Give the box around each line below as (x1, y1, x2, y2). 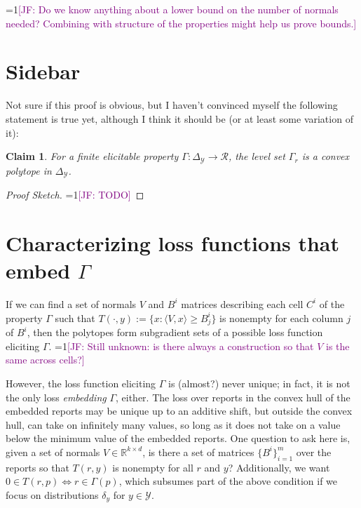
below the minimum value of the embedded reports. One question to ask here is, (6, 431, 350, 446)
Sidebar (6, 57, 81, 86)
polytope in (6, 163, 52, 178)
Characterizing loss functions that (6, 228, 340, 257)
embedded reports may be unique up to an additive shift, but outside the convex (6, 403, 353, 418)
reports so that (6, 460, 69, 474)
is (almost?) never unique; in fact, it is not (168, 376, 350, 391)
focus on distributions (6, 487, 99, 502)
